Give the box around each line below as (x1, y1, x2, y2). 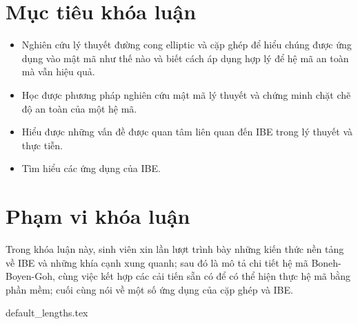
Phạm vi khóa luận (6, 202, 190, 230)
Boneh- (311, 255, 341, 269)
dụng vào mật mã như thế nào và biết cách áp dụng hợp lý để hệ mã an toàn (21, 50, 349, 65)
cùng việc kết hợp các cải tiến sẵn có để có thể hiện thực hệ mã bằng (58, 269, 351, 283)
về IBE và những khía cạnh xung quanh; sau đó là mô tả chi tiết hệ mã (6, 255, 308, 269)
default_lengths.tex (6, 305, 88, 320)
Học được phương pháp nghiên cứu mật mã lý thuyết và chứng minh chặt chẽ (21, 87, 351, 102)
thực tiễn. (21, 137, 63, 152)
